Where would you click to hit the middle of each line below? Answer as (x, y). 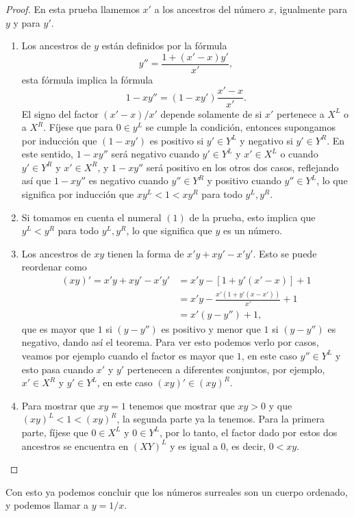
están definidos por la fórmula (164, 46)
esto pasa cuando (58, 369)
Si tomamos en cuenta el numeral (91, 217)
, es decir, (246, 445)
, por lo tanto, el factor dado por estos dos (248, 432)
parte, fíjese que (55, 432)
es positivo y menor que (211, 328)
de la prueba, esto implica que (252, 217)
